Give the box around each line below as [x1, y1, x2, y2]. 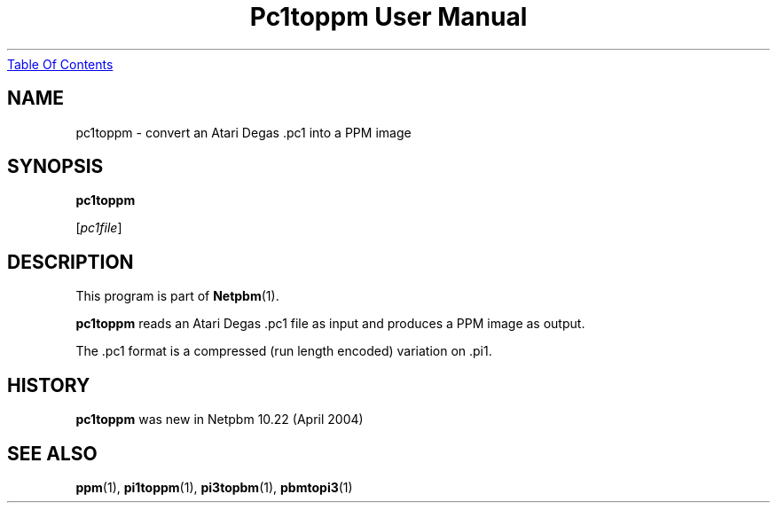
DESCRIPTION [7, 250, 134, 273]
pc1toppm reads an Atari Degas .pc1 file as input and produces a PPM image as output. [75, 316, 585, 332]
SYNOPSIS [7, 155, 104, 178]
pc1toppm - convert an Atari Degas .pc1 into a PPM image [75, 124, 412, 140]
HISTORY [7, 373, 90, 396]
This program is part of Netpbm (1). [75, 288, 279, 304]
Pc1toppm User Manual [249, 2, 528, 32]
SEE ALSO [7, 442, 98, 465]
